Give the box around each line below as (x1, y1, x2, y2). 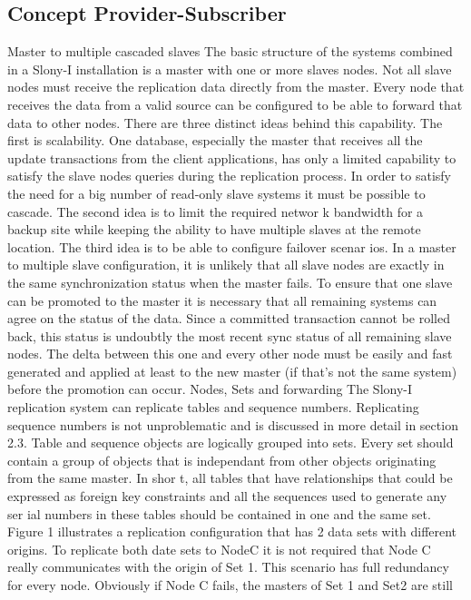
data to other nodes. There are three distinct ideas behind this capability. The (7, 113, 443, 132)
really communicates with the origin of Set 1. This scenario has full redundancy (7, 557, 449, 576)
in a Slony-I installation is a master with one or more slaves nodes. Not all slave (7, 59, 452, 78)
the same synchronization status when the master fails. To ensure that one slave (7, 272, 453, 291)
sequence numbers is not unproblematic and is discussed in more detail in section (7, 415, 458, 434)
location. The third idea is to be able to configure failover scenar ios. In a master (7, 237, 456, 256)
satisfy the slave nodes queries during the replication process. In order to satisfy (7, 166, 451, 185)
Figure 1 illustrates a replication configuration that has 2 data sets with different (7, 522, 457, 541)
